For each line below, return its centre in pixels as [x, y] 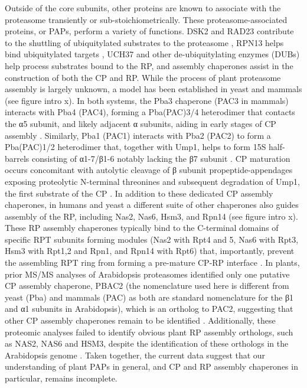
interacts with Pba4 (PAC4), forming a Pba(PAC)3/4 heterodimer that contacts [150, 112]
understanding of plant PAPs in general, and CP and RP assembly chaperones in [151, 366]
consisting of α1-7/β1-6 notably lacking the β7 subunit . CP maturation [161, 158]
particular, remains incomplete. [61, 378]
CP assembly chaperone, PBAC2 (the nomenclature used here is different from [147, 286]
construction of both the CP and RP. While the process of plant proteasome [143, 77]
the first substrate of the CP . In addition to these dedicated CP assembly [139, 193]
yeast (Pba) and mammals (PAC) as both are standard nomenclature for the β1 [149, 297]
